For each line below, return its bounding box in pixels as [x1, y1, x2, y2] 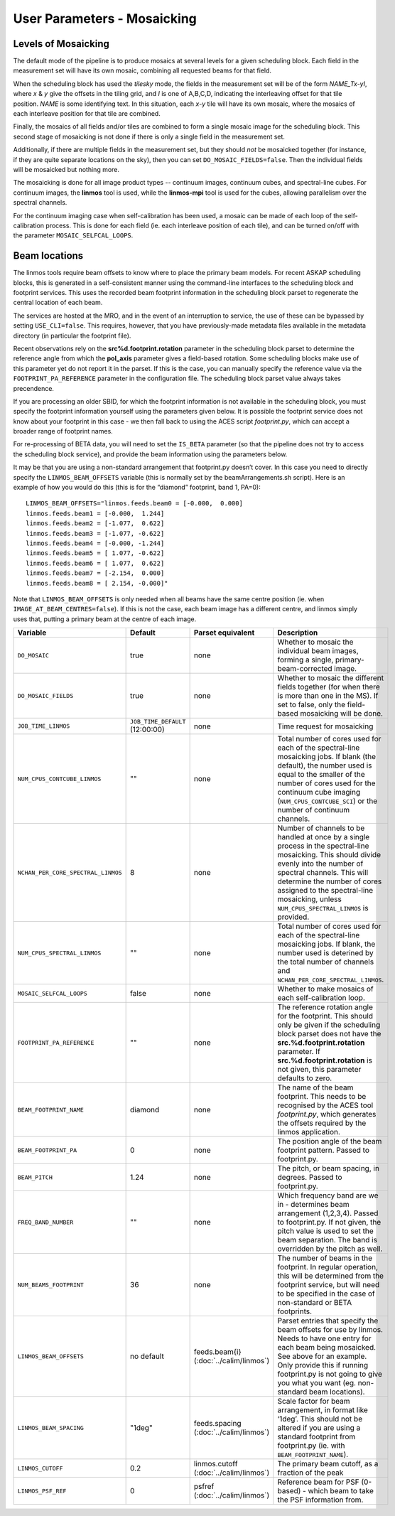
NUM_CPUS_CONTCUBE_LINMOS [17, 775, 102, 783]
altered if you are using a [277, 1423, 361, 1433]
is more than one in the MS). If [277, 691, 379, 701]
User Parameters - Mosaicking [13, 11, 197, 26]
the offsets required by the [277, 1118, 367, 1128]
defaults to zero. [277, 1073, 332, 1083]
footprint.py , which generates [277, 1109, 377, 1119]
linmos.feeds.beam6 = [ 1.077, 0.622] [26, 559, 165, 567]
